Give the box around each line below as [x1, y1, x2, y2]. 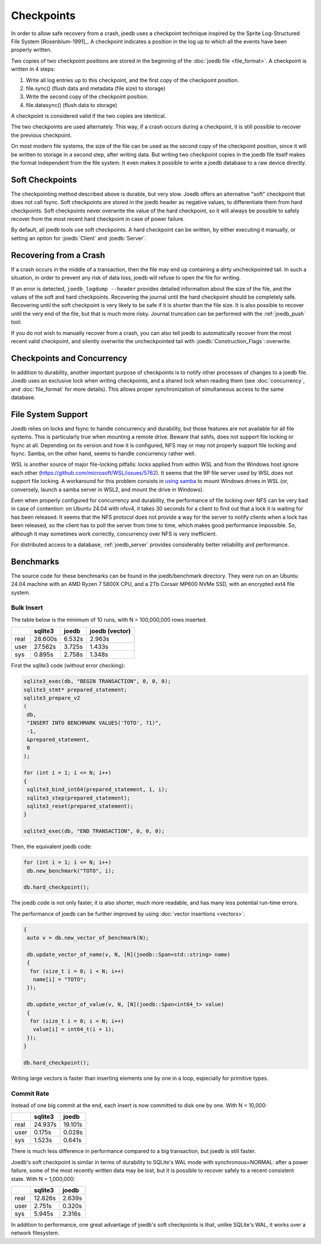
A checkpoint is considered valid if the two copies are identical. [11, 112, 166, 120]
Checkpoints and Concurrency [11, 353, 128, 363]
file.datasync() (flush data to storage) [26, 101, 118, 108]
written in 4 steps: [11, 65, 56, 73]
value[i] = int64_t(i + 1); [33, 1026, 115, 1033]
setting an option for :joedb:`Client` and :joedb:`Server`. [11, 234, 147, 242]
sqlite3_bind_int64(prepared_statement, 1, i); [27, 786, 168, 793]
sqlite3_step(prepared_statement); [27, 794, 131, 801]
